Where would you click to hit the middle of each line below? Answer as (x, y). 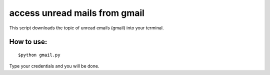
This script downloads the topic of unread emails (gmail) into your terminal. (86, 28)
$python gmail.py (39, 55)
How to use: (28, 42)
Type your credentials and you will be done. (54, 66)
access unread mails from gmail (77, 13)
